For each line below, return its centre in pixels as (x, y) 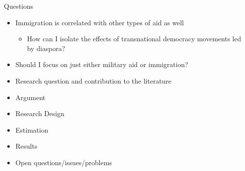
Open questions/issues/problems (64, 162)
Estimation (32, 129)
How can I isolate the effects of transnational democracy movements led (134, 39)
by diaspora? (46, 48)
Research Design (40, 113)
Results (26, 146)
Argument (30, 97)
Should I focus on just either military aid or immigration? (102, 64)
